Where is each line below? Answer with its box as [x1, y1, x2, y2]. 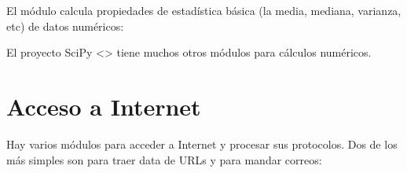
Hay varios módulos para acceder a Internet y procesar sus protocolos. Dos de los [6, 135, 398, 152]
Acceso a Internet [6, 90, 201, 122]
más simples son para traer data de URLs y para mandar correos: [6, 151, 322, 167]
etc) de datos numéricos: [6, 17, 124, 34]
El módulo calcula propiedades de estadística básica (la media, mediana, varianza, [6, 2, 401, 18]
